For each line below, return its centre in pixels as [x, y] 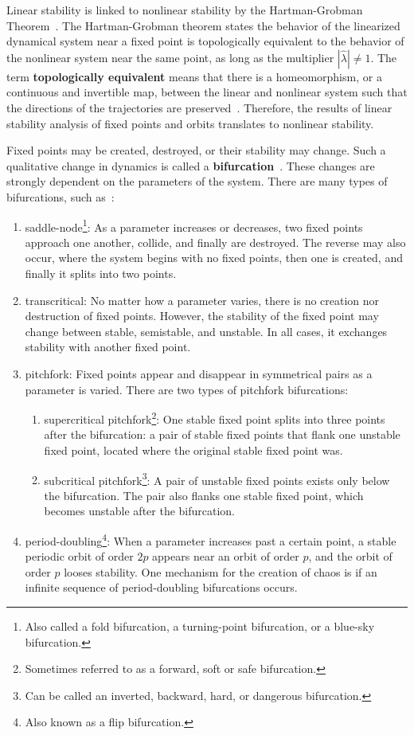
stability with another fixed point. [108, 347]
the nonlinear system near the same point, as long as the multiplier [170, 57]
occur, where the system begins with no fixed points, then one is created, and [214, 258]
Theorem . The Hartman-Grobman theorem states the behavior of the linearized [203, 25]
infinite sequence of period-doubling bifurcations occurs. [161, 587]
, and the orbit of [350, 556]
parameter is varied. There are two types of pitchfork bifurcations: [187, 389]
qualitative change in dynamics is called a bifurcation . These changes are [191, 165]
